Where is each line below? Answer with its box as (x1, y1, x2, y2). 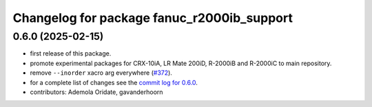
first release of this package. (30, 49, 112, 58)
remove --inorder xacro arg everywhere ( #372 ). (30, 69, 172, 77)
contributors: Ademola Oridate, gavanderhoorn (30, 88, 163, 96)
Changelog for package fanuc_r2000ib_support (12, 10, 293, 25)
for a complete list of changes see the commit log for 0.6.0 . (30, 78, 198, 86)
